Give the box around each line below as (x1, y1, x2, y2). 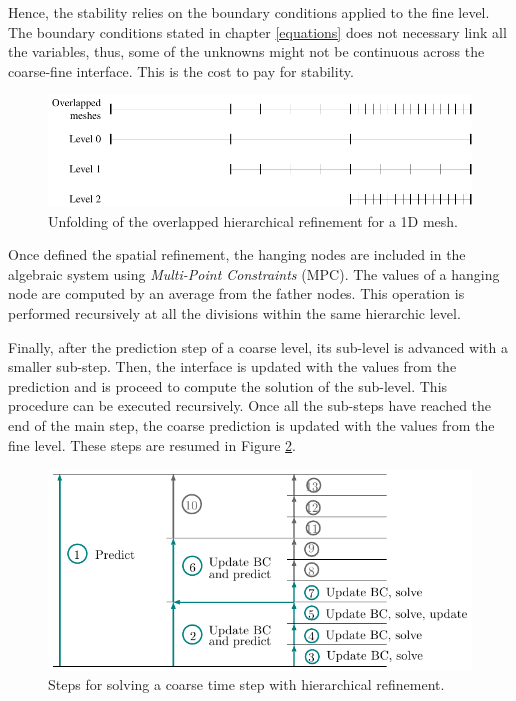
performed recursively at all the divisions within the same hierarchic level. (8, 303, 461, 324)
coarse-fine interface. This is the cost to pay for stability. (8, 60, 354, 81)
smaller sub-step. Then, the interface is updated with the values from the (8, 356, 457, 377)
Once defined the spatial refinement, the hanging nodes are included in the (8, 244, 466, 265)
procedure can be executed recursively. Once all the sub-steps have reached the (8, 395, 492, 416)
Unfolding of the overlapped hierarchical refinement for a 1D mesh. (48, 210, 458, 231)
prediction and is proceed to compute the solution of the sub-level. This (8, 375, 448, 396)
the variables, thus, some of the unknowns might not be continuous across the (8, 41, 485, 62)
